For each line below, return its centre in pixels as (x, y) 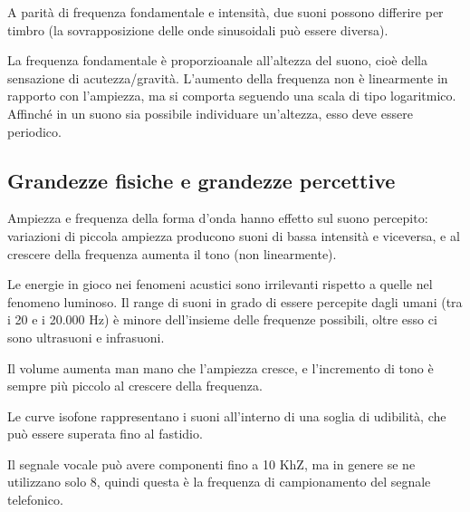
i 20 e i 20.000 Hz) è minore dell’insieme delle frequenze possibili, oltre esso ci (222, 319)
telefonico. (35, 500)
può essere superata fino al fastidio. (105, 434)
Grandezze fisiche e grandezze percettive (201, 180)
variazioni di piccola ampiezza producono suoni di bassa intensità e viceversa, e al (234, 235)
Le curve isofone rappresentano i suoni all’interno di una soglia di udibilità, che (227, 415)
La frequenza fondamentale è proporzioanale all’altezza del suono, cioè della (217, 60)
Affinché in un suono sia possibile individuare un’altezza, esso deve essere (210, 113)
